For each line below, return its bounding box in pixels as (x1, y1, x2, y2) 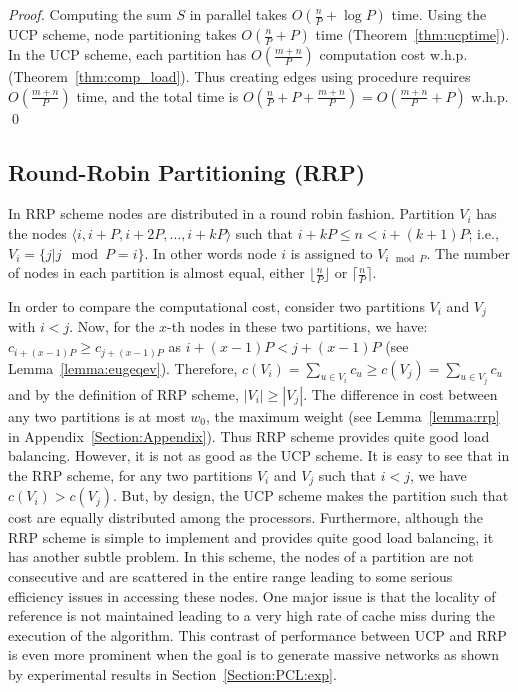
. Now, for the (69, 316, 155, 337)
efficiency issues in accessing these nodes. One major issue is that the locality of (8, 585, 496, 606)
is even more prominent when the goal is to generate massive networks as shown (8, 644, 499, 665)
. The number (426, 242, 511, 263)
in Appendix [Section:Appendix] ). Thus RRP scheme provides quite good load (8, 425, 490, 446)
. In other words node (144, 242, 277, 263)
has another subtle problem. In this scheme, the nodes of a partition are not (8, 546, 474, 567)
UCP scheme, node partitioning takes (8, 24, 237, 44)
